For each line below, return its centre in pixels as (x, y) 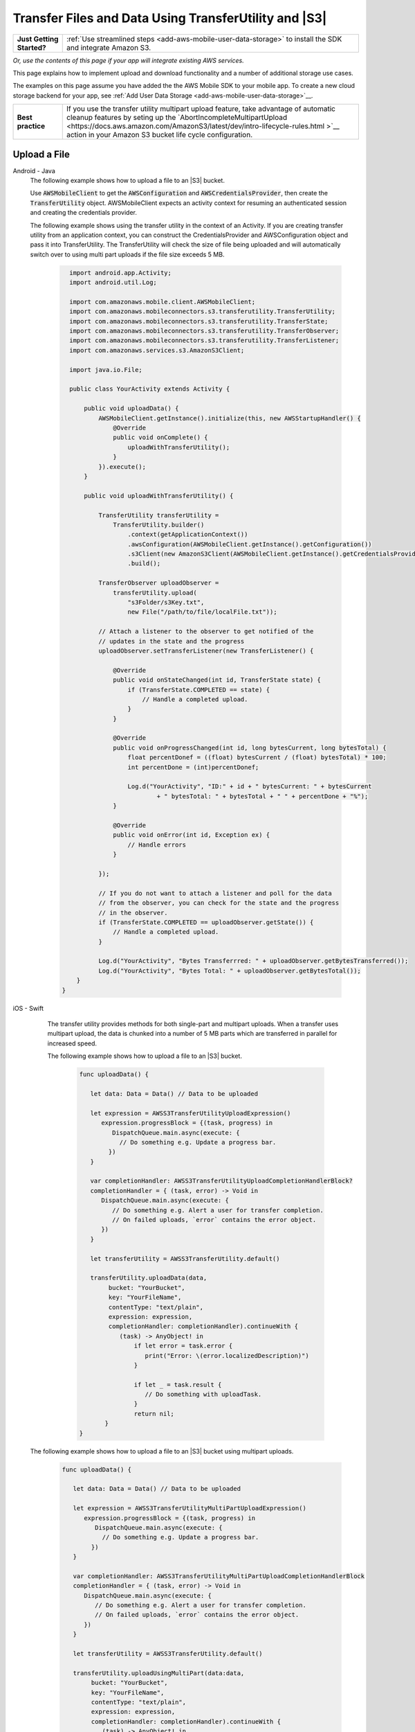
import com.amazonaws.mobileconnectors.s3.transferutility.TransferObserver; (204, 331)
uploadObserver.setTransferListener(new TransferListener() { (206, 651)
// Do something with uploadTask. (203, 1395)
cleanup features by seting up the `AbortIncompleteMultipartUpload (176, 118)
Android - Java (34, 170)
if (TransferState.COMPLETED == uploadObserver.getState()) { (206, 922)
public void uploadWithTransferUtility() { (159, 496)
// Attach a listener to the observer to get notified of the (206, 631)
